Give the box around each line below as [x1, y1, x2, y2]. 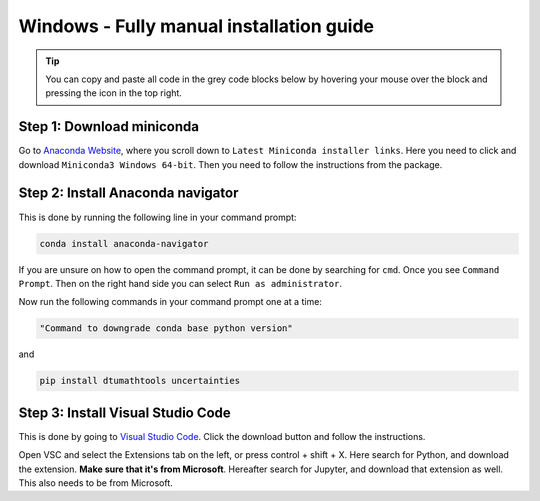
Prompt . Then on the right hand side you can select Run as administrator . [18, 277, 343, 289]
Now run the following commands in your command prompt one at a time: [18, 296, 322, 308]
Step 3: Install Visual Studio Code [18, 404, 232, 421]
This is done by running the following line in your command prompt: [18, 211, 297, 223]
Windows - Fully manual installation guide [18, 15, 375, 37]
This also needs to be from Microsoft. [18, 476, 174, 489]
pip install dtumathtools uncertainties [39, 375, 240, 387]
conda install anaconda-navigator [39, 238, 209, 249]
